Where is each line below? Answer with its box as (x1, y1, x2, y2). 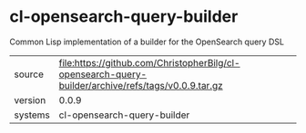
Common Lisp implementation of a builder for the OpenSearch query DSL (9, 36, 285, 47)
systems (14, 109, 50, 121)
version (14, 93, 46, 106)
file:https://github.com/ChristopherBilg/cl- (58, 56, 240, 69)
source (14, 68, 44, 81)
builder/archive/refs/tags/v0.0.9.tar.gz (58, 79, 223, 91)
